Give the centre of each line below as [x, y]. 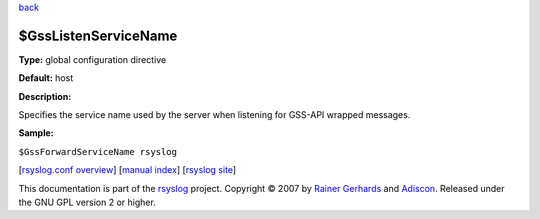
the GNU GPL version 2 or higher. [87, 202]
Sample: [36, 133]
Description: [45, 96]
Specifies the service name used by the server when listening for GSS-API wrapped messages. [214, 115]
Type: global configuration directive [92, 59]
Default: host [46, 78]
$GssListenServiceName [98, 35]
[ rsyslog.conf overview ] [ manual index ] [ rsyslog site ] [127, 170]
